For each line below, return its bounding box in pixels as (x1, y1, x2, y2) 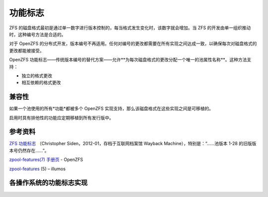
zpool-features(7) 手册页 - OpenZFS (9, 156, 83, 163)
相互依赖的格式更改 (21, 80, 61, 86)
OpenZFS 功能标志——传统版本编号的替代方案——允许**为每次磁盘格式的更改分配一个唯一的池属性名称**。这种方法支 (9, 57, 252, 63)
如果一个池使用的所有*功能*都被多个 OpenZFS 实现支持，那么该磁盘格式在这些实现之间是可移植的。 (9, 105, 213, 111)
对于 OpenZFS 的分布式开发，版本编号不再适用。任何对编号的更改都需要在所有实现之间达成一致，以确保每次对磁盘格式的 (9, 41, 257, 47)
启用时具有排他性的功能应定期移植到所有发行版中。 (9, 114, 114, 121)
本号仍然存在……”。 (9, 148, 49, 153)
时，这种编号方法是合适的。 (9, 31, 66, 37)
